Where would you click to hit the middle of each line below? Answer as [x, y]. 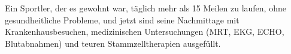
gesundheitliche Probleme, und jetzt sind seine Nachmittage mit [122, 19]
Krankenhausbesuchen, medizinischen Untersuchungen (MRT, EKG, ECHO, [145, 31]
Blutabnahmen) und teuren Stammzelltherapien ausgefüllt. [113, 43]
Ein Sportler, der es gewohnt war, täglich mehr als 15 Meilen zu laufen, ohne [145, 8]
